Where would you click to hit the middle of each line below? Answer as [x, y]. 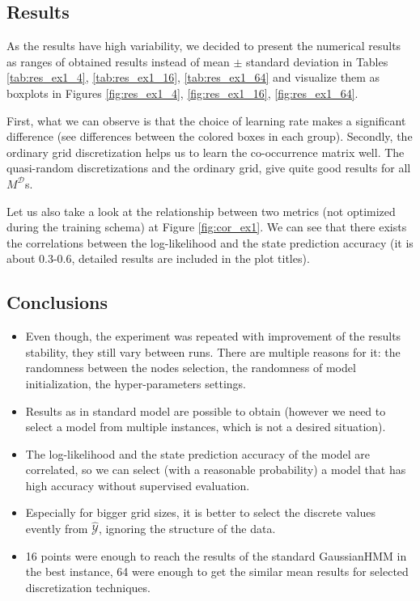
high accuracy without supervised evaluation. [138, 485]
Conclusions [57, 302]
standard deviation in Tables [317, 61]
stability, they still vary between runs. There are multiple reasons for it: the [213, 351]
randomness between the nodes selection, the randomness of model [191, 368]
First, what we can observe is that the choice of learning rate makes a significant [206, 120]
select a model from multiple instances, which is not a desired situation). [206, 427]
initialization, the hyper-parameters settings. [136, 383]
